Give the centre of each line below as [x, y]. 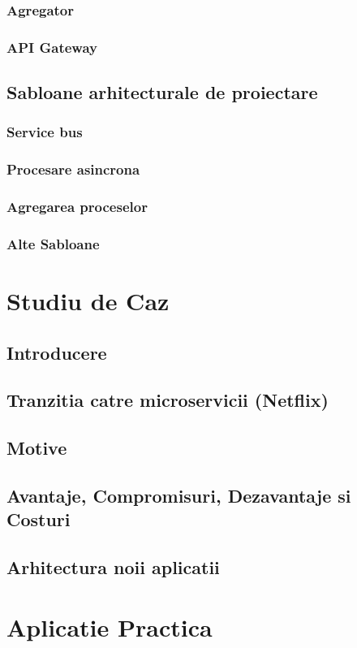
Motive [37, 448]
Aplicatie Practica [110, 626]
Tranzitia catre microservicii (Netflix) [168, 400]
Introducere [57, 352]
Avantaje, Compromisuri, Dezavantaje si [179, 495]
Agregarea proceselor [77, 207]
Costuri [39, 519]
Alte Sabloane [53, 243]
